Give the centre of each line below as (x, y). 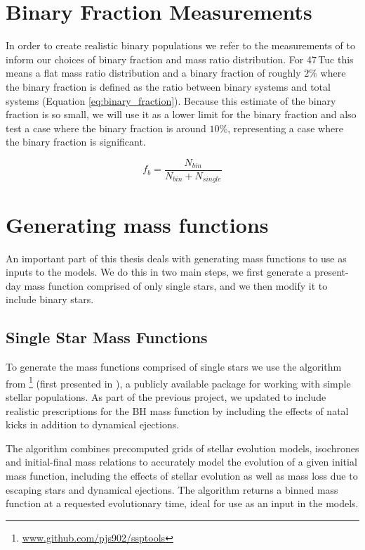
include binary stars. (50, 299)
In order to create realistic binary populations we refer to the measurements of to (180, 45)
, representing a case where (285, 128)
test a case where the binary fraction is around (106, 128)
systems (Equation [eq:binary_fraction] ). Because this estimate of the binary (171, 100)
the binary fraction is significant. (76, 142)
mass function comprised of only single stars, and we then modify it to (176, 285)
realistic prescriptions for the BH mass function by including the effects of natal (177, 410)
